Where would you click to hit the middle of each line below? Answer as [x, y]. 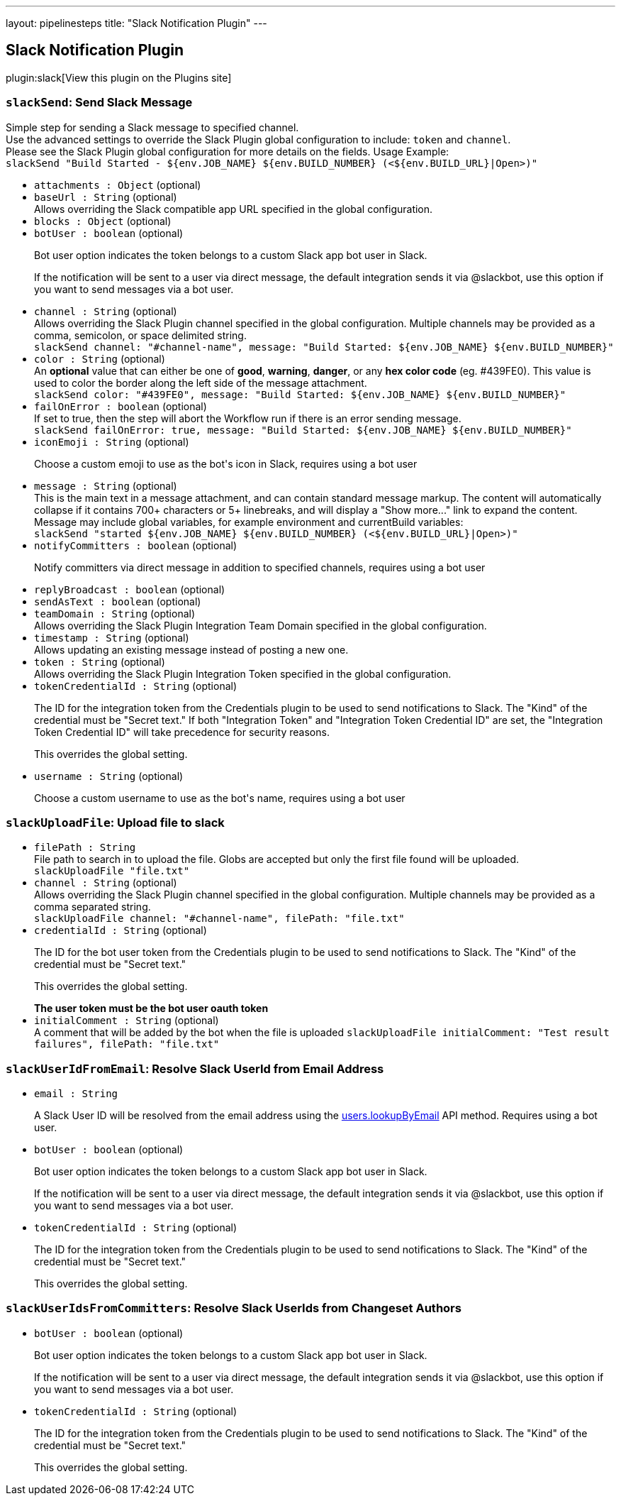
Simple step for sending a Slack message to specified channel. [152, 127]
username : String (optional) [109, 776]
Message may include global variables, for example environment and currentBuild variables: [249, 522]
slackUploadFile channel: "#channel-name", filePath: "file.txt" [219, 919]
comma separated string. [93, 907]
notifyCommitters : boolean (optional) [136, 545]
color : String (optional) [100, 358]
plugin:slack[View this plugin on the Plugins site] [119, 77]
